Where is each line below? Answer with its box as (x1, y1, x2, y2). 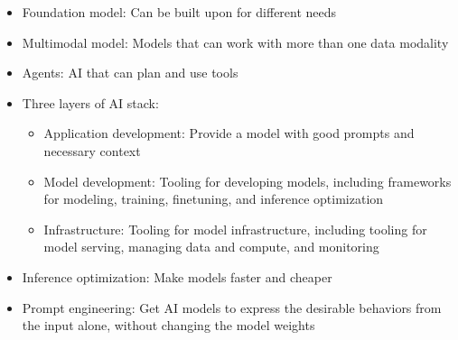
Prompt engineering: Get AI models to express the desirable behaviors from (22, 298, 442, 317)
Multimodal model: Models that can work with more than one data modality (22, 32, 449, 51)
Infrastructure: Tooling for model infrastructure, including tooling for (43, 219, 427, 238)
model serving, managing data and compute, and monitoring (43, 237, 379, 256)
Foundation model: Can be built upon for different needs (22, 3, 337, 21)
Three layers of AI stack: (22, 93, 159, 112)
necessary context (43, 141, 141, 160)
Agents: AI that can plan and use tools (22, 63, 238, 82)
